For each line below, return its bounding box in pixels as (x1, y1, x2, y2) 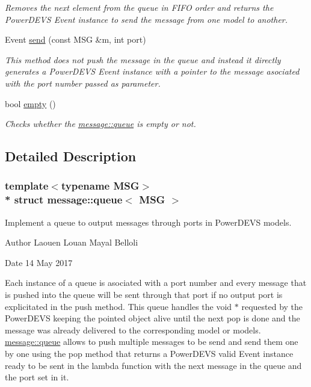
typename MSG (61, 178, 140, 193)
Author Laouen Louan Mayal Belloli (5, 236, 138, 249)
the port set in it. (5, 371, 69, 383)
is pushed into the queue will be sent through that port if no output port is (5, 288, 283, 301)
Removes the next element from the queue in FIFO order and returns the (5, 1, 274, 13)
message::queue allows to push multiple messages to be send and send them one (5, 335, 298, 348)
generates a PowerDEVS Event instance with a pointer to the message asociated (5, 65, 300, 78)
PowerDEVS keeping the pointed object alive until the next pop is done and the (5, 312, 300, 324)
